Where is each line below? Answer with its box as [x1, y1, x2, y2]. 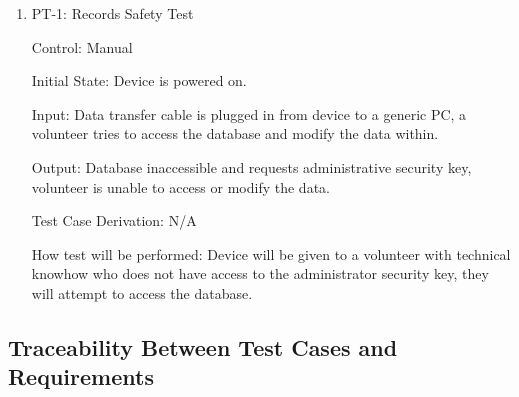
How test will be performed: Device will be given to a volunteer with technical [31, 243, 511, 264]
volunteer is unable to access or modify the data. [31, 176, 330, 197]
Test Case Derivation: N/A [31, 210, 197, 231]
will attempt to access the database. [31, 282, 253, 303]
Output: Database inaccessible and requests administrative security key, [31, 156, 472, 177]
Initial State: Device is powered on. [31, 70, 247, 91]
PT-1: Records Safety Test [31, 3, 194, 23]
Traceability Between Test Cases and [8, 331, 398, 362]
